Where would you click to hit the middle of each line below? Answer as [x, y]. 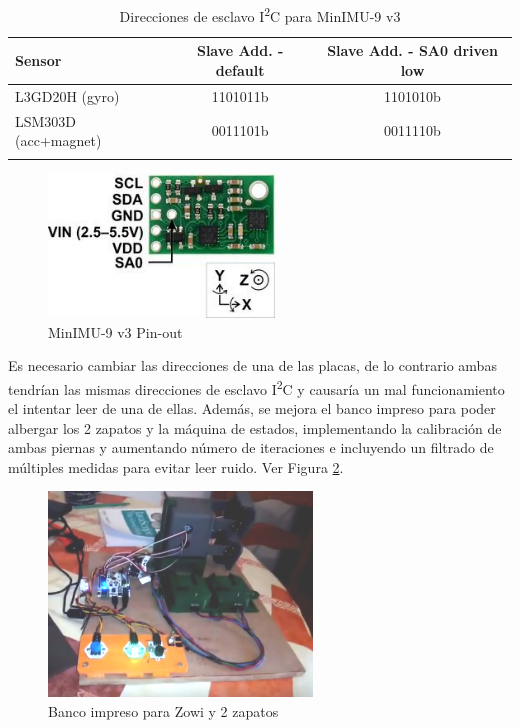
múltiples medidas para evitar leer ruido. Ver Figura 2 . [176, 466]
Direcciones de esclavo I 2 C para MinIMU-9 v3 [260, 14]
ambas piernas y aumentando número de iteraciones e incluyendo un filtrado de [251, 447]
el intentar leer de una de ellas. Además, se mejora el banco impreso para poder [252, 407]
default [240, 69]
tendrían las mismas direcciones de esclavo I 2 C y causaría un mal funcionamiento [256, 387]
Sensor [38, 60]
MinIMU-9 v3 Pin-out [115, 331]
